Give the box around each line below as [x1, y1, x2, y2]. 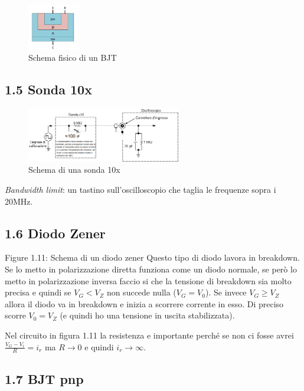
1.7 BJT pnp [5, 369, 84, 387]
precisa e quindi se [5, 286, 71, 298]
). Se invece [205, 286, 247, 298]
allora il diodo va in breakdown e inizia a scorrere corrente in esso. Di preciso [5, 297, 284, 310]
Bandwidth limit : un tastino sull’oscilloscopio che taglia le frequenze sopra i [5, 183, 276, 195]
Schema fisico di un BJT [28, 51, 117, 64]
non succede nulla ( [106, 286, 176, 298]
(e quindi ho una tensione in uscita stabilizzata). [60, 309, 235, 321]
